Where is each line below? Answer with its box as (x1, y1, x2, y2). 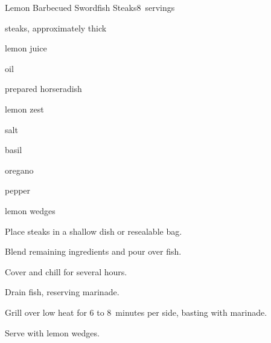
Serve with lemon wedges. (5, 326, 100, 339)
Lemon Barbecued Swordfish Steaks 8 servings (5, 1, 175, 13)
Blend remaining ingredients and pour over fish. (5, 245, 182, 258)
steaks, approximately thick (5, 21, 107, 34)
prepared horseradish (5, 82, 82, 95)
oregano (5, 163, 34, 176)
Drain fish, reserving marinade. (5, 286, 120, 298)
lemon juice (5, 42, 47, 54)
